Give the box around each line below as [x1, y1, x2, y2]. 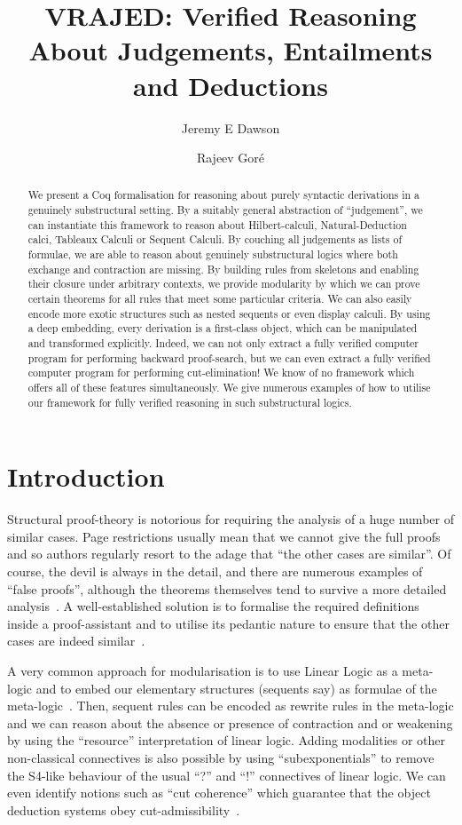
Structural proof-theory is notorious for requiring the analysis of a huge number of [7, 510, 454, 528]
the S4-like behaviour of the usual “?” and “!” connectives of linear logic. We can [7, 766, 446, 784]
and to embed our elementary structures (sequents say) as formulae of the [35, 678, 437, 697]
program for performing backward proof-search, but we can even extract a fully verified [27, 350, 431, 365]
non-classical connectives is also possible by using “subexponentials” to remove [7, 748, 435, 766]
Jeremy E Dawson [181, 118, 280, 137]
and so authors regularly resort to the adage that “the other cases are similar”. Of [7, 544, 451, 563]
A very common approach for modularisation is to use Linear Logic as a [7, 662, 398, 680]
